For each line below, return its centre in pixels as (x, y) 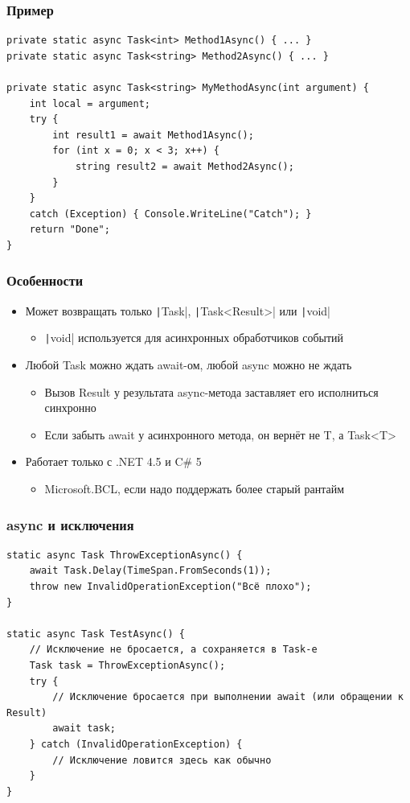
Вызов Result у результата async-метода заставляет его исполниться (211, 391)
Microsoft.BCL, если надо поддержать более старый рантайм (194, 489)
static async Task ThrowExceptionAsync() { (125, 555)
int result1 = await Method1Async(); (153, 135)
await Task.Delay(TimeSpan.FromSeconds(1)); (150, 571)
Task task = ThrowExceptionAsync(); (127, 665)
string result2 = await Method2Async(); (184, 166)
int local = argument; (90, 103)
